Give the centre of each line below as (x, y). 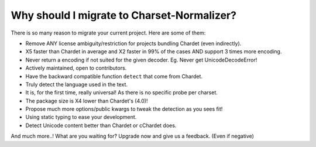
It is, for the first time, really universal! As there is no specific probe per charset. (121, 93)
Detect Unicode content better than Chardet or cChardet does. (101, 125)
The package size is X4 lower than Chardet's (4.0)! (87, 101)
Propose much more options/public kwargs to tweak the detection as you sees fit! (124, 109)
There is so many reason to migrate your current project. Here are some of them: (108, 33)
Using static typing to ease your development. (81, 117)
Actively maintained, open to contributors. (76, 68)
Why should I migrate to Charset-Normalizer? (124, 15)
